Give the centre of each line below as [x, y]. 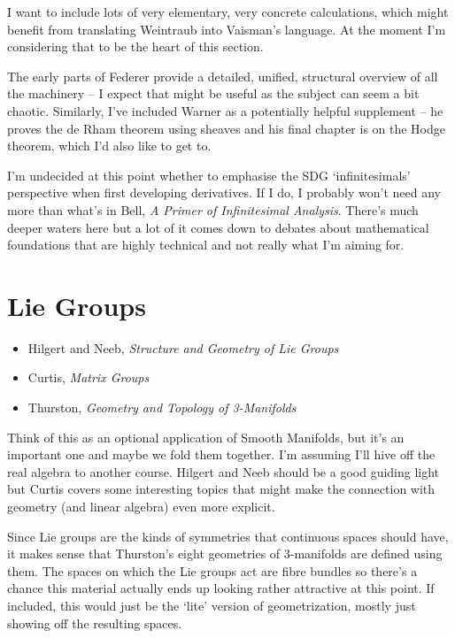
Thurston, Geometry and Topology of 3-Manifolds [162, 407]
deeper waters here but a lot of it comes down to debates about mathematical [218, 227]
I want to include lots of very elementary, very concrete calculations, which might [228, 12]
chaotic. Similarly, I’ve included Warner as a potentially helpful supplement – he [225, 110]
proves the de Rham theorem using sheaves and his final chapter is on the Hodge [227, 128]
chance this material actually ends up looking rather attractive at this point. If [221, 588]
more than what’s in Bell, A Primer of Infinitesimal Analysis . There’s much [213, 209]
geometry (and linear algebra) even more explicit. [141, 506]
